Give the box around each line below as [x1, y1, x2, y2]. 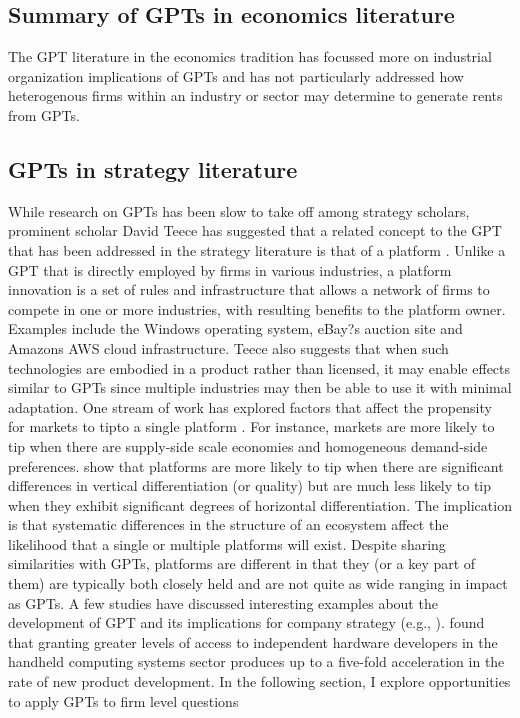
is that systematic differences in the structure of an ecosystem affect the [8, 514, 449, 535]
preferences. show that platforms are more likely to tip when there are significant [8, 455, 504, 476]
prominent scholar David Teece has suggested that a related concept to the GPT [8, 220, 502, 241]
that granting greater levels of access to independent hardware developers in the [8, 631, 498, 652]
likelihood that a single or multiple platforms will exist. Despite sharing [8, 533, 446, 554]
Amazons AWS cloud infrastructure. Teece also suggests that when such [8, 337, 449, 358]
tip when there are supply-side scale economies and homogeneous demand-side [8, 435, 488, 456]
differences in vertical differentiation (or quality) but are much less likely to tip [8, 475, 492, 496]
